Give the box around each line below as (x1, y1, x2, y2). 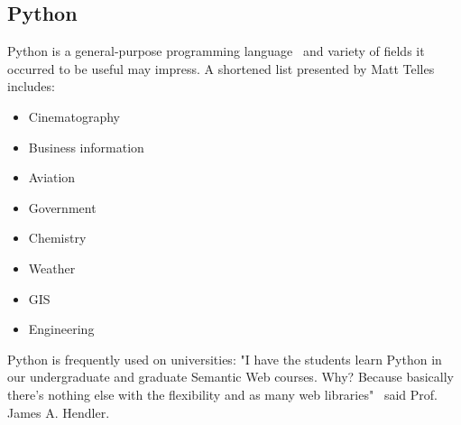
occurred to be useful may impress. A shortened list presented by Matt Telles (7, 59, 435, 78)
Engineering (28, 319, 95, 338)
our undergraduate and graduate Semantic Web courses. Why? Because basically (7, 367, 454, 386)
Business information (28, 137, 144, 156)
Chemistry (28, 228, 87, 247)
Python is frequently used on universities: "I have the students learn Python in (7, 349, 442, 368)
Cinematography (28, 106, 120, 125)
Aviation (28, 168, 76, 187)
